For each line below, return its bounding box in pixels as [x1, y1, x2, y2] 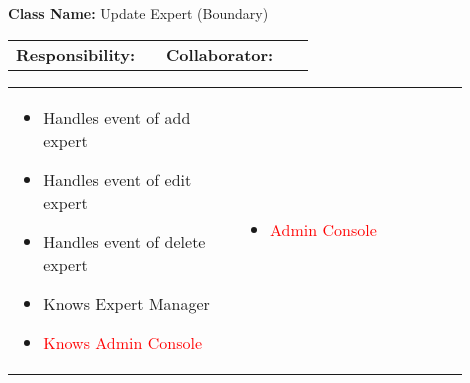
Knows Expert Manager [43, 291, 210, 315]
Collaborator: [166, 42, 274, 66]
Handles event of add [43, 105, 191, 129]
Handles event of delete [43, 229, 206, 253]
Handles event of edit [43, 167, 192, 191]
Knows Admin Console [43, 330, 203, 354]
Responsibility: [16, 42, 136, 66]
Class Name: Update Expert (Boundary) [8, 3, 269, 23]
